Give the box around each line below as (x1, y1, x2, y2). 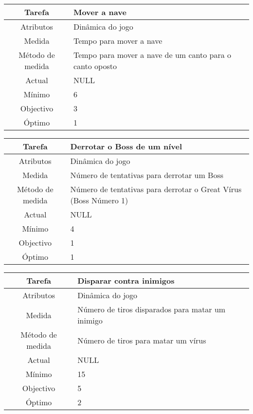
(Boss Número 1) (70, 195, 128, 206)
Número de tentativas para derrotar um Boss (70, 169, 224, 180)
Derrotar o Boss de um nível (70, 141, 182, 152)
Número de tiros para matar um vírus (77, 334, 206, 346)
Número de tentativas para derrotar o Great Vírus (70, 183, 242, 195)
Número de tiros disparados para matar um (77, 304, 226, 315)
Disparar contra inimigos (77, 275, 175, 286)
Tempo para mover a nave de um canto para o (73, 49, 232, 60)
